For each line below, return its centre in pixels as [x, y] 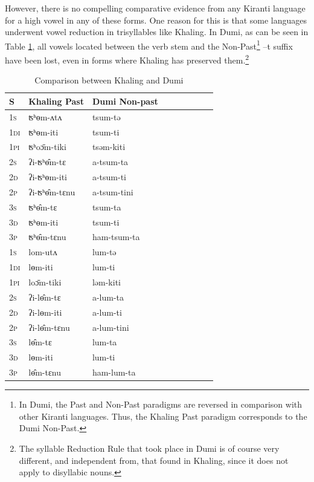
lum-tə [104, 252]
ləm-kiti [106, 282]
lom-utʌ [43, 252]
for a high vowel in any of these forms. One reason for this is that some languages [156, 20]
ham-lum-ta [114, 372]
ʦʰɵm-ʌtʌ [45, 116]
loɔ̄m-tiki [45, 282]
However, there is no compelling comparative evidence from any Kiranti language [155, 8]
